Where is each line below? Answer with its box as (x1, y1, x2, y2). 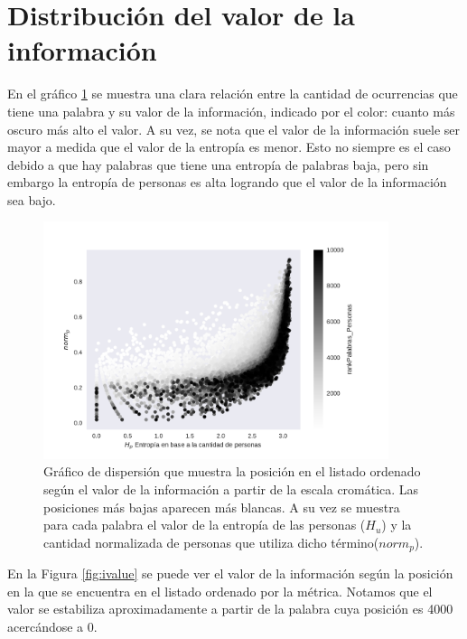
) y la (381, 515, 412, 534)
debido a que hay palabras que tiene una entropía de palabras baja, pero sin (7, 155, 429, 174)
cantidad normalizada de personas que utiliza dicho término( (43, 532, 379, 551)
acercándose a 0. (7, 617, 98, 636)
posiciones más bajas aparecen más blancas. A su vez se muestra (43, 497, 400, 516)
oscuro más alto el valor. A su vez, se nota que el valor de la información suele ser (7, 119, 461, 138)
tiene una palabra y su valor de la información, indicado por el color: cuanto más (7, 101, 455, 120)
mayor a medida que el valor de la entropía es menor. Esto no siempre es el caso (7, 137, 451, 156)
